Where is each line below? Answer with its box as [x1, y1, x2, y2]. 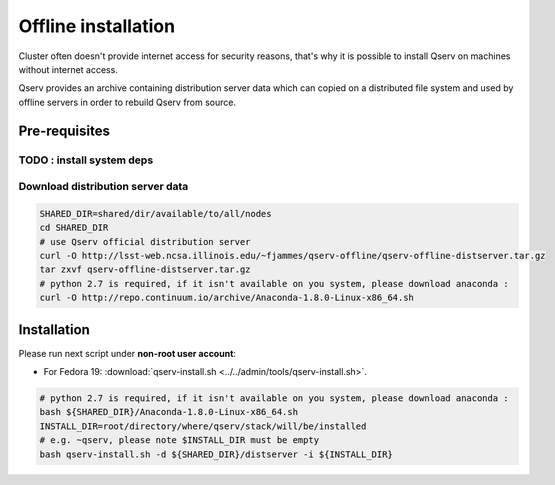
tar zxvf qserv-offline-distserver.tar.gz [39, 264, 251, 275]
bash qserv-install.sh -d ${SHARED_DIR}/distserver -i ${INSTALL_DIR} [39, 448, 394, 460]
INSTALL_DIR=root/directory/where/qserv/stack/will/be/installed [39, 420, 367, 432]
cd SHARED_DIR [39, 222, 109, 234]
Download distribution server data [18, 180, 189, 194]
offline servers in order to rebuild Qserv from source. [18, 96, 237, 108]
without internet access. [18, 63, 119, 75]
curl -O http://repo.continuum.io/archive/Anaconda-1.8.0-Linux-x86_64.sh [39, 292, 415, 304]
